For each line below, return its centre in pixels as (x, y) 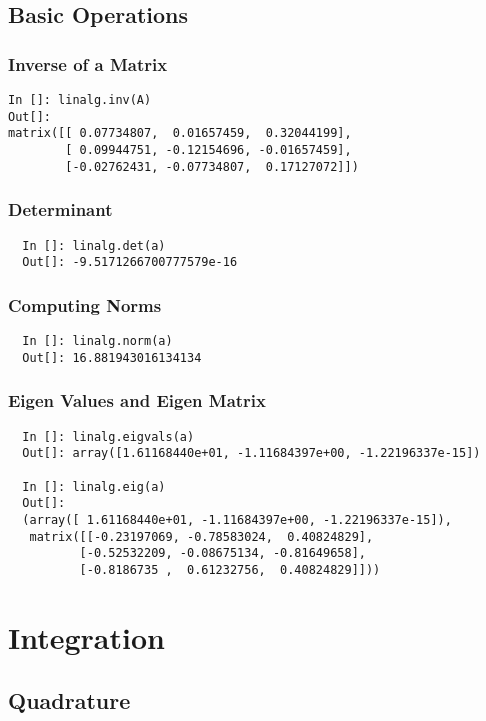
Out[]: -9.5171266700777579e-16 (130, 262)
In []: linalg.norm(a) (97, 341)
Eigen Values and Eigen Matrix (137, 400)
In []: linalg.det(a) (94, 245)
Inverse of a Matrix (88, 63)
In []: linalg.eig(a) (94, 486)
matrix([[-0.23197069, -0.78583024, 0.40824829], (201, 536)
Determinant (60, 209)
